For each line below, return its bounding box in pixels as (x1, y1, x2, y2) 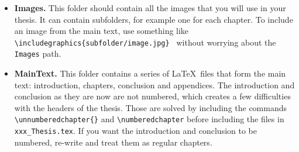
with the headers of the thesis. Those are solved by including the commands (14, 101, 287, 113)
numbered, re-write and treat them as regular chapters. (14, 136, 212, 148)
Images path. (14, 47, 61, 60)
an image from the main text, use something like (14, 25, 189, 37)
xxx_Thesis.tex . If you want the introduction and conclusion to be (14, 125, 257, 137)
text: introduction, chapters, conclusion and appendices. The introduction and (14, 78, 295, 91)
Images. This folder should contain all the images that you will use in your (14, 2, 286, 13)
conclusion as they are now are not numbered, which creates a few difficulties (14, 90, 291, 102)
